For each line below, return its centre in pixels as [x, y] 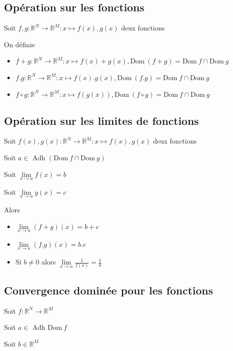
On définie [20, 44]
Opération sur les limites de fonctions [102, 120]
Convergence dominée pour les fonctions [109, 290]
